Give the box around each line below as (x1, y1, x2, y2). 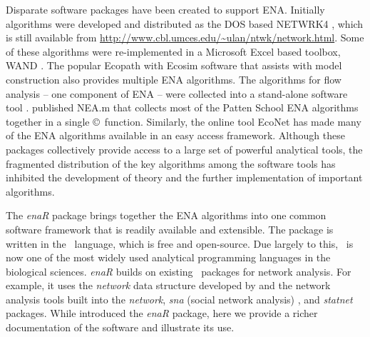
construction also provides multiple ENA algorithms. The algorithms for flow (6, 71, 341, 86)
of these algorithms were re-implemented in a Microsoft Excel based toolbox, (6, 44, 341, 59)
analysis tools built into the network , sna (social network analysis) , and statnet (6, 291, 353, 306)
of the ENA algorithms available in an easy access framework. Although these (6, 128, 345, 143)
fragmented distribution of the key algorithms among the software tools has (6, 156, 336, 171)
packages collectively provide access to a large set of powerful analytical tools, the (6, 141, 363, 156)
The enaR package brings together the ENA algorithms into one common (6, 208, 327, 223)
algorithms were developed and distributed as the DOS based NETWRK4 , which (6, 16, 364, 31)
